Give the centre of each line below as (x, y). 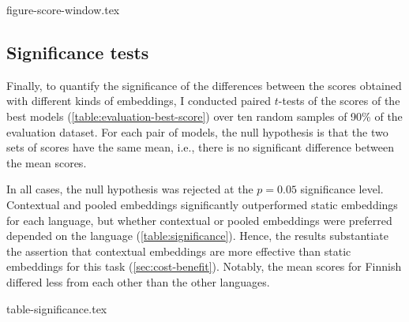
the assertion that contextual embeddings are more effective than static (179, 251)
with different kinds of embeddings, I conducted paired (139, 101)
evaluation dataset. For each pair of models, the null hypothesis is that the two (197, 131)
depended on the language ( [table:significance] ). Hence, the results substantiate (197, 236)
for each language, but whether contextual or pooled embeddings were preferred (199, 220)
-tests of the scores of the (339, 101)
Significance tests (78, 52)
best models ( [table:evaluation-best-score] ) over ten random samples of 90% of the (204, 116)
